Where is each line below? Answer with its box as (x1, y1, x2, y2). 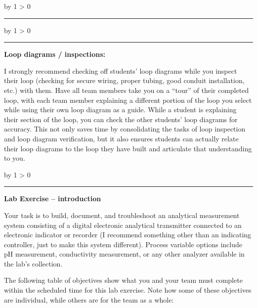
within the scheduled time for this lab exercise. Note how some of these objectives (4, 285, 252, 295)
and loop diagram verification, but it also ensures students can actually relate (4, 133, 239, 143)
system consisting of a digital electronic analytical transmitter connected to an (4, 220, 242, 230)
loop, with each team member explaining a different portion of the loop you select (4, 94, 252, 105)
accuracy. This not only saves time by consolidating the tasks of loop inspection (4, 124, 246, 134)
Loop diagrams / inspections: (4, 49, 106, 59)
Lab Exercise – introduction (4, 193, 101, 204)
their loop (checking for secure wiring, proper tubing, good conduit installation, (4, 75, 245, 86)
